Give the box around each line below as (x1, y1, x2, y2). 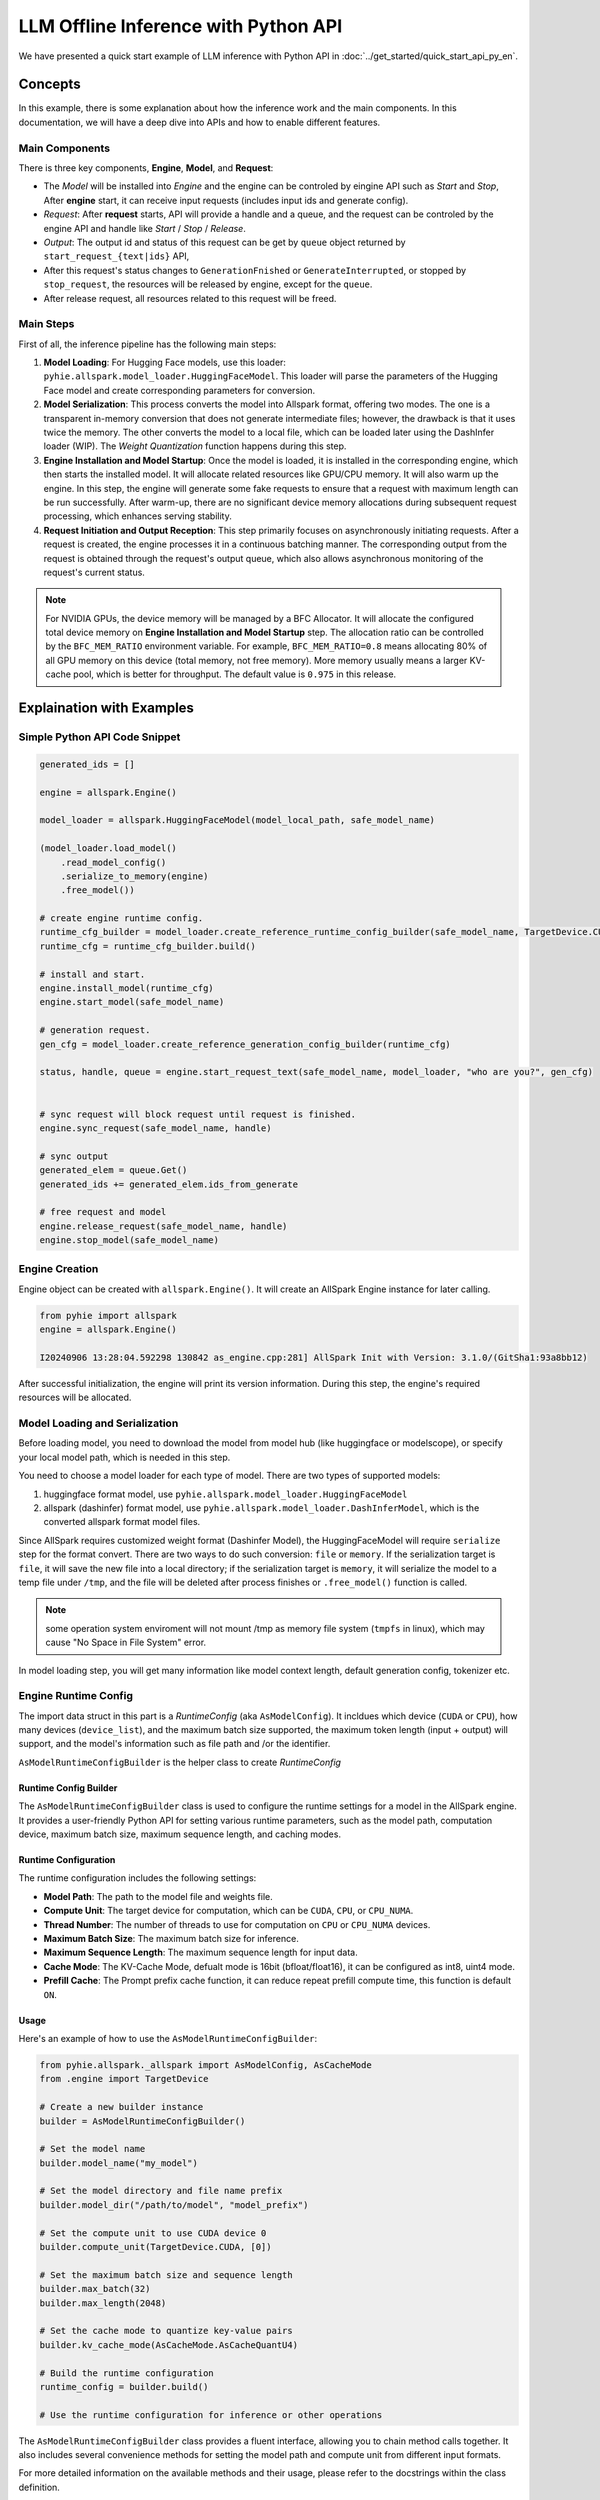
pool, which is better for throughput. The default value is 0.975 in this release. (73, 668, 397, 680)
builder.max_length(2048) (39, 2297, 167, 2309)
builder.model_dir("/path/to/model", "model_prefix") (39, 2199, 309, 2210)
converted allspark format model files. (43, 1516, 201, 1528)
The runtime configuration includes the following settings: (18, 1872, 257, 1884)
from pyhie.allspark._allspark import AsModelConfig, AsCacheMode (39, 2059, 372, 2070)
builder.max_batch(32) (39, 2283, 151, 2295)
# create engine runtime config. (39, 913, 204, 924)
